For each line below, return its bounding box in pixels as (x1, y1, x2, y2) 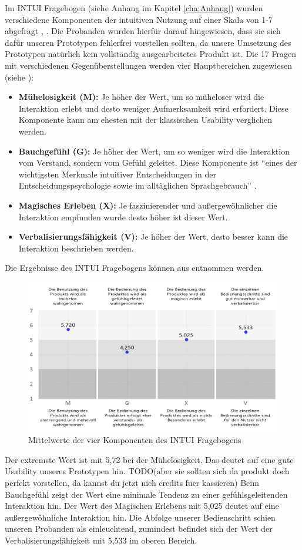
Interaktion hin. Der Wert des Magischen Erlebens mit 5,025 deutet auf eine (5, 499, 279, 512)
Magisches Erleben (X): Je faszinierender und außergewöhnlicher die (18, 199, 277, 211)
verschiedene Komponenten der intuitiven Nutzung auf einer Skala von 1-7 (5, 13, 273, 25)
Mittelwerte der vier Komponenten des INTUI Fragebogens (28, 434, 241, 446)
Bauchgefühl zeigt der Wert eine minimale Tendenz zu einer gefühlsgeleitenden (5, 488, 288, 500)
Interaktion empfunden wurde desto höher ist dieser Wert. (18, 210, 228, 223)
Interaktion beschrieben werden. (18, 242, 134, 254)
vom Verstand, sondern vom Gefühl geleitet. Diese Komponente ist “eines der (18, 156, 297, 169)
